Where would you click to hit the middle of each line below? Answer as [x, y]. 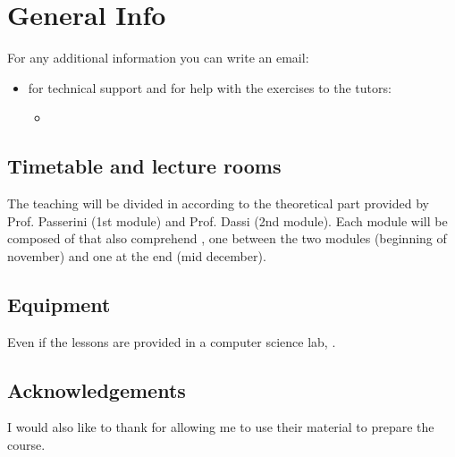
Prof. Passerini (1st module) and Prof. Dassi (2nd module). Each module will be [227, 220]
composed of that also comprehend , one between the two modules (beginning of [227, 238]
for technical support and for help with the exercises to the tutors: [210, 87]
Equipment [59, 304]
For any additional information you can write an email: [158, 58]
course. [26, 445]
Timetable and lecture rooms [144, 166]
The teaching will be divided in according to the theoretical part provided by [218, 203]
